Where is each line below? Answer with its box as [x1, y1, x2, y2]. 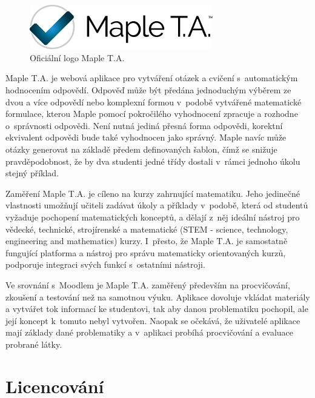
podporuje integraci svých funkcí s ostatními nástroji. [5, 258, 205, 271]
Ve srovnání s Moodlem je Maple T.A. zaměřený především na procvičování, [5, 278, 290, 291]
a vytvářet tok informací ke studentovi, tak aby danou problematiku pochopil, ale [5, 302, 308, 315]
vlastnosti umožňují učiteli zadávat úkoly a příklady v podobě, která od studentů [5, 199, 308, 211]
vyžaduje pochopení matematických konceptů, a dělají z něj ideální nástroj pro [5, 210, 300, 223]
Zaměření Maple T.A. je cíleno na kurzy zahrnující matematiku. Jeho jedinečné [5, 187, 300, 199]
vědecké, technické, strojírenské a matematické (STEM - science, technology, [5, 222, 288, 235]
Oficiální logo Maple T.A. [30, 51, 125, 64]
